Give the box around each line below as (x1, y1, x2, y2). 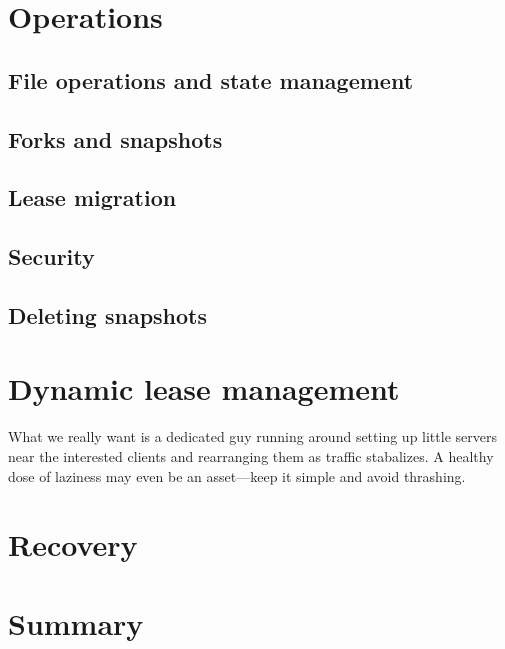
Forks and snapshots (8, 123, 223, 154)
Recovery (8, 524, 138, 565)
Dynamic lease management (8, 368, 400, 409)
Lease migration (8, 182, 177, 213)
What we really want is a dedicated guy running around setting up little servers (8, 426, 497, 447)
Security (8, 241, 95, 272)
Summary (8, 602, 144, 643)
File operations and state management (8, 64, 414, 95)
